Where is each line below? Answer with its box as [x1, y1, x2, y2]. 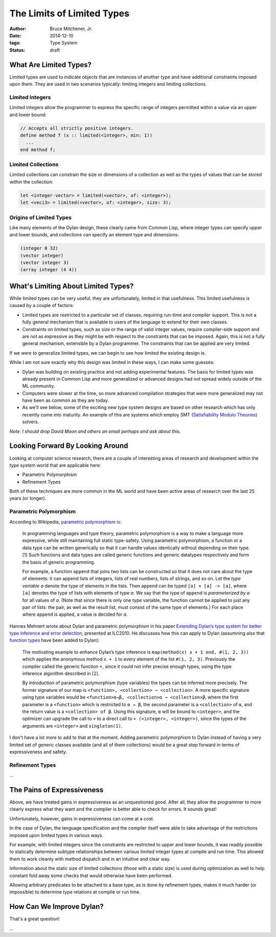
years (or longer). [9, 495, 47, 502]
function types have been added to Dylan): [9, 637, 100, 643]
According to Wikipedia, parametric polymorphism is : [9, 518, 122, 525]
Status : [9, 47, 26, 53]
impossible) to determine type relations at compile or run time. [9, 889, 141, 895]
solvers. [22, 419, 39, 425]
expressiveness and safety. [9, 749, 67, 755]
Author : [9, 26, 27, 32]
